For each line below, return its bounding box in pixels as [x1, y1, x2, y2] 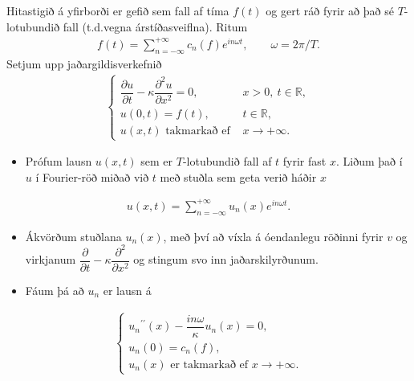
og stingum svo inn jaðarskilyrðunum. [133, 251, 319, 268]
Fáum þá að [25, 281, 84, 298]
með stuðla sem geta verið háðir [160, 168, 317, 185]
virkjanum [25, 251, 76, 268]
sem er [140, 153, 173, 170]
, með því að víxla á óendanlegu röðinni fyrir [163, 227, 384, 244]
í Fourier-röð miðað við [35, 168, 149, 185]
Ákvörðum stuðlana [25, 227, 122, 244]
